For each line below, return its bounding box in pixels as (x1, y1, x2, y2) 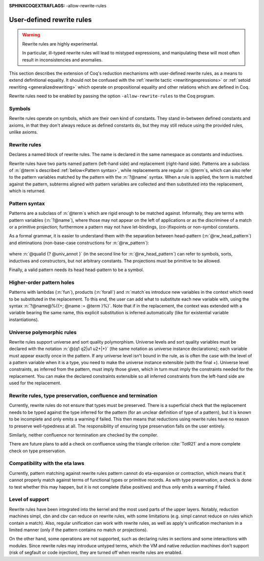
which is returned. (9, 188, 46, 194)
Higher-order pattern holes (9, 279, 75, 286)
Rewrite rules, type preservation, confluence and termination (9, 392, 157, 399)
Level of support (9, 496, 49, 503)
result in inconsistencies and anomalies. (22, 57, 103, 63)
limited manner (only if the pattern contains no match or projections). (9, 527, 148, 533)
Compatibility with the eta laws (9, 460, 85, 467)
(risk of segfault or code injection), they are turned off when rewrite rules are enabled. (9, 550, 183, 556)
